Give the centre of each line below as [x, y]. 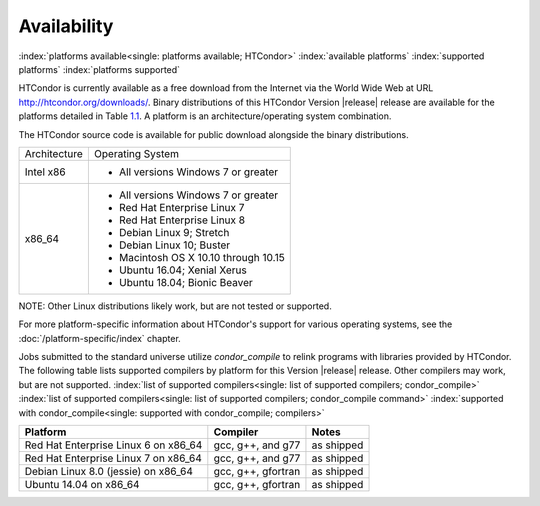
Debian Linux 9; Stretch [174, 232]
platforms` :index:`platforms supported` [99, 69]
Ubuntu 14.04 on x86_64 [82, 485]
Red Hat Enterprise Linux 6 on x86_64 [113, 445]
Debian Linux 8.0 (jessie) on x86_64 [109, 472]
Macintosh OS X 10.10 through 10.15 [201, 257]
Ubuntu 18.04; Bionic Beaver [186, 282]
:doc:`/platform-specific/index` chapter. [100, 338]
